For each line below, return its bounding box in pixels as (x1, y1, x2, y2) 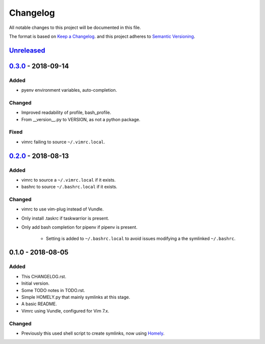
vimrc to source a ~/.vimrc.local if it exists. (21, 177, 116, 183)
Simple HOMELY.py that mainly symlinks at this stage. (21, 294, 130, 300)
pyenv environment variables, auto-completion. (21, 87, 117, 93)
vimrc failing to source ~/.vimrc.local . (21, 139, 106, 145)
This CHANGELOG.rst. (21, 273, 66, 279)
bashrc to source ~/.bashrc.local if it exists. (21, 184, 118, 190)
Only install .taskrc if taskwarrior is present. (21, 215, 109, 221)
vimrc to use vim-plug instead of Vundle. (21, 206, 104, 212)
